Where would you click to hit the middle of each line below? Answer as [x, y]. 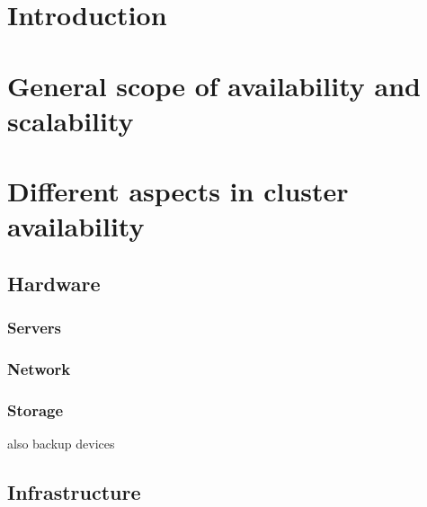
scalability [71, 120]
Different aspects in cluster [178, 191]
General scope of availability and [214, 85]
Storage [36, 409]
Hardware [54, 283]
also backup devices [61, 444]
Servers [35, 328]
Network [39, 369]
